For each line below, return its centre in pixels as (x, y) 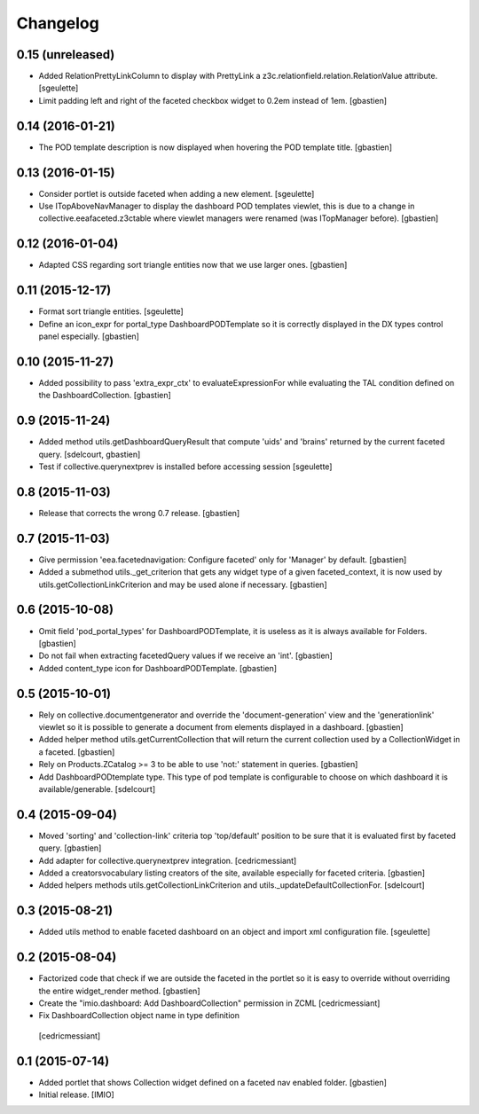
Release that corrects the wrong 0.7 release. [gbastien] (139, 513)
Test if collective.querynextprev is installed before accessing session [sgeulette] (185, 467)
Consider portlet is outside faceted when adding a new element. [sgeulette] (177, 193)
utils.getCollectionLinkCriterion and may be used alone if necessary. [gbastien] (183, 584)
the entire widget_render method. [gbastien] (119, 991)
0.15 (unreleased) (66, 55)
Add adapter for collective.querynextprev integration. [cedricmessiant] (168, 860)
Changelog (58, 23)
